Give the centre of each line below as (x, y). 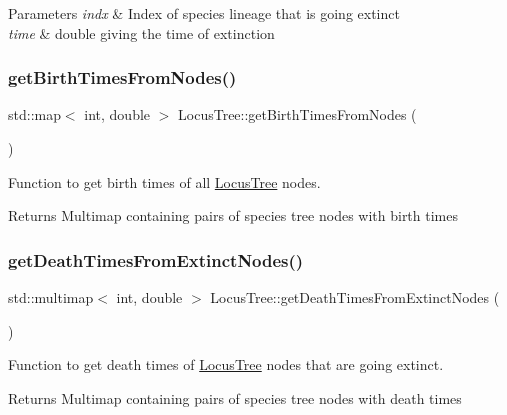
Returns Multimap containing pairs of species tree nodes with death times (235, 397)
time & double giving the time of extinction (141, 32)
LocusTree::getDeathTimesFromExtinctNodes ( (355, 297)
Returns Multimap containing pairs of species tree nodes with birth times (233, 215)
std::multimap (51, 297)
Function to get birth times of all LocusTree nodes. (164, 181)
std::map (34, 114)
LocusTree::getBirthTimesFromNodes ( (297, 114)
